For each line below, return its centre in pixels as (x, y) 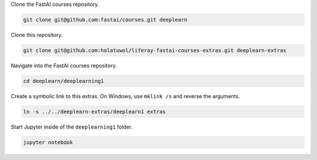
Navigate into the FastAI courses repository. (64, 65)
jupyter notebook (48, 142)
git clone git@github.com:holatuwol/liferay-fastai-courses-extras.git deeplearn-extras (155, 50)
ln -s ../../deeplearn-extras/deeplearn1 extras (95, 112)
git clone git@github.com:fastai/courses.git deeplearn (105, 20)
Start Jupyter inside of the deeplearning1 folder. (72, 127)
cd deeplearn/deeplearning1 (63, 81)
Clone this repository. (37, 34)
